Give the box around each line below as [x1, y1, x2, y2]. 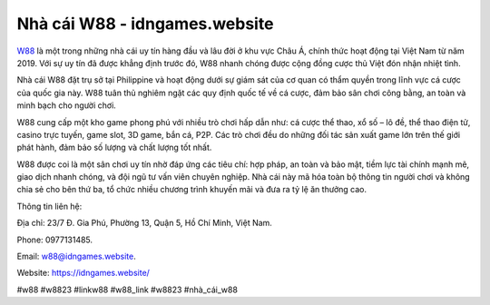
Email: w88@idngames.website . [16, 251, 136, 262]
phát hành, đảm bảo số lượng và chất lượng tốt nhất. [16, 142, 212, 153]
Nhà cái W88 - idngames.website [16, 14, 274, 34]
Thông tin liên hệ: [16, 201, 83, 212]
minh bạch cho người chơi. [16, 100, 117, 111]
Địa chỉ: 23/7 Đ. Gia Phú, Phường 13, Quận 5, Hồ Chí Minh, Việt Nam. [16, 218, 272, 229]
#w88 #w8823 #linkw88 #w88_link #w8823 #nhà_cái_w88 [16, 284, 238, 295]
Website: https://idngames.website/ [16, 268, 150, 279]
